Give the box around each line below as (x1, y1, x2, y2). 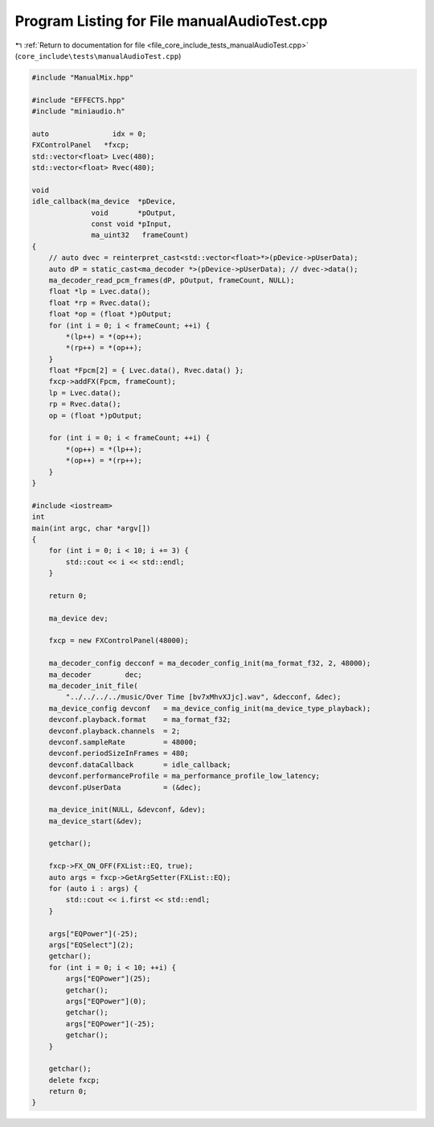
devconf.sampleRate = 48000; (48, 737, 198, 746)
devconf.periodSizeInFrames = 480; (48, 749, 189, 758)
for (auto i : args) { (48, 884, 138, 894)
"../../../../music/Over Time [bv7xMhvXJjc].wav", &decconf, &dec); (65, 692, 342, 702)
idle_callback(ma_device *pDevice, (31, 197, 177, 206)
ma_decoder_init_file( (48, 681, 138, 691)
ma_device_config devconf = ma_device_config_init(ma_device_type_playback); (48, 704, 371, 712)
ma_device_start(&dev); (48, 816, 142, 825)
